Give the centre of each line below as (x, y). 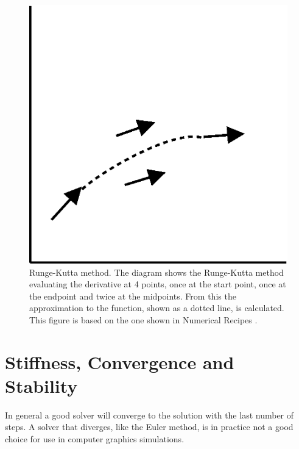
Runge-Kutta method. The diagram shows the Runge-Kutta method (157, 272)
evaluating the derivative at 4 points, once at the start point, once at (158, 284)
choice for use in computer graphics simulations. (95, 439)
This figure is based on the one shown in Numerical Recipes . (143, 319)
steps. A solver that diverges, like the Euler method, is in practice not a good (149, 427)
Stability (41, 385)
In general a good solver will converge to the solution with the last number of (149, 415)
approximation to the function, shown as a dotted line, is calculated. (157, 308)
